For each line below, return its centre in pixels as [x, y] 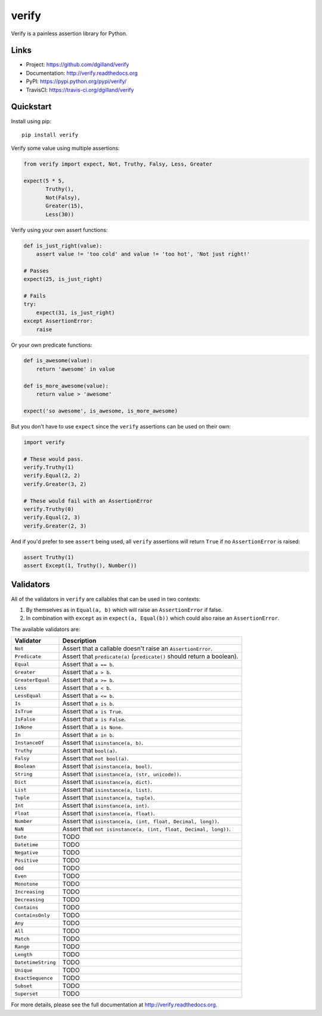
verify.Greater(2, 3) [55, 526]
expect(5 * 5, [44, 181]
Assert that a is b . [88, 703]
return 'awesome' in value [76, 369]
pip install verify [50, 135]
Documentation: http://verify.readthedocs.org [82, 73]
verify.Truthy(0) [49, 509]
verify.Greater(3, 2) [55, 484]
